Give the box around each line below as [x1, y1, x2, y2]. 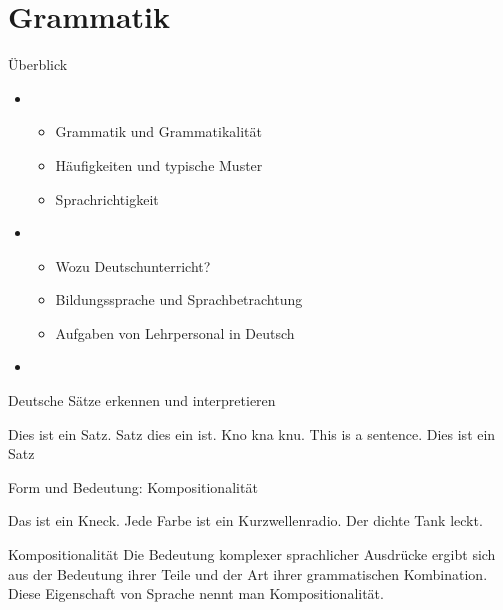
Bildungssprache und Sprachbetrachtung [55, 289, 303, 310]
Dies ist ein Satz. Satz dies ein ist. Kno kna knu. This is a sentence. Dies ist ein [8, 423, 496, 444]
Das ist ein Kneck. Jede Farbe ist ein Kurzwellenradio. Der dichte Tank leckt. [8, 510, 483, 531]
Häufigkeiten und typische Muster [55, 154, 263, 175]
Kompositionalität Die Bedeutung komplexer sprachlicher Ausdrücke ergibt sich [8, 544, 496, 565]
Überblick [8, 54, 68, 75]
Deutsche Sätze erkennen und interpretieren [8, 390, 276, 411]
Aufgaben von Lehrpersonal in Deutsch [55, 322, 295, 343]
